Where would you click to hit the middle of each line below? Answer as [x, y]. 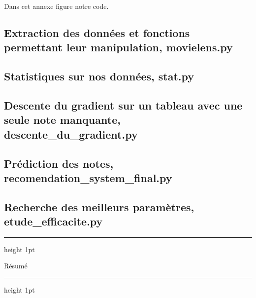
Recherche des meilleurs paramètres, [99, 206]
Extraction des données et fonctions [97, 32]
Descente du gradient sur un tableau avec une [123, 105]
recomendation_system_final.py [88, 177]
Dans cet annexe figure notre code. [56, 6]
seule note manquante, [62, 120]
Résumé [16, 266]
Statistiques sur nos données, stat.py [99, 76]
